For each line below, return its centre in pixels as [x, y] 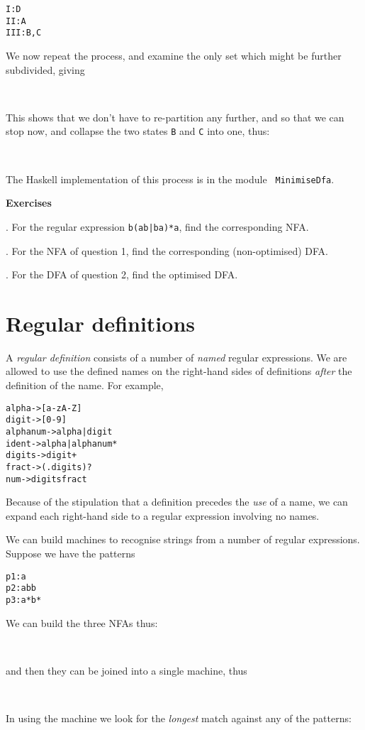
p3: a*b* [24, 600]
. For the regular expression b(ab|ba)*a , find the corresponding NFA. [157, 226]
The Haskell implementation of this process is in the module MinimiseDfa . [170, 179]
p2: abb [21, 588]
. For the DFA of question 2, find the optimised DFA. [122, 274]
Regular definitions [101, 323]
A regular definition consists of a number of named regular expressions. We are [176, 357]
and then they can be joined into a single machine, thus [127, 670]
